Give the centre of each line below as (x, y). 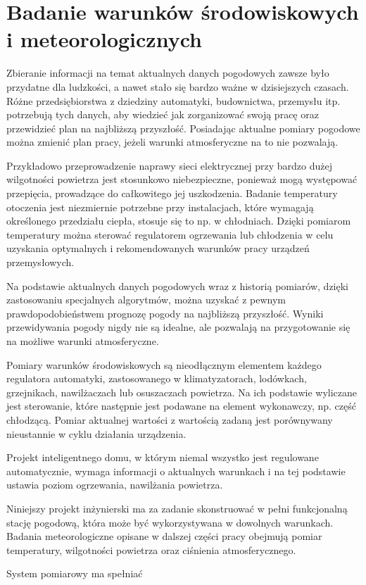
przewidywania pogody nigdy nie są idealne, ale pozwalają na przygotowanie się (178, 327)
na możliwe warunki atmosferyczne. (83, 341)
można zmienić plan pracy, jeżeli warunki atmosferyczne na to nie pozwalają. (172, 142)
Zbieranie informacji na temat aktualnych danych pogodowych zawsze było (168, 73)
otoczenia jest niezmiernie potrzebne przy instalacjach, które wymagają (160, 207)
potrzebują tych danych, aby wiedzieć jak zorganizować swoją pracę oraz (163, 114)
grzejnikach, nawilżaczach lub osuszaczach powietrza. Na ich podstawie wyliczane (182, 392)
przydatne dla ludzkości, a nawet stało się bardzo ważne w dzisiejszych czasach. (178, 86)
